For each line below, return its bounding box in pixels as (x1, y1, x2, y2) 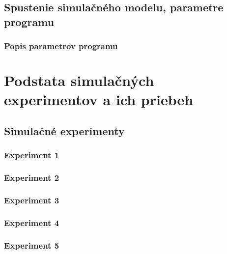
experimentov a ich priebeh (4, 89, 194, 110)
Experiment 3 (4, 194, 59, 206)
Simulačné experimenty (4, 123, 125, 138)
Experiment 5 (4, 239, 59, 251)
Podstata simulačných (4, 70, 154, 90)
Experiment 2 (4, 171, 59, 184)
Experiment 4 (4, 216, 59, 228)
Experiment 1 (4, 149, 59, 161)
